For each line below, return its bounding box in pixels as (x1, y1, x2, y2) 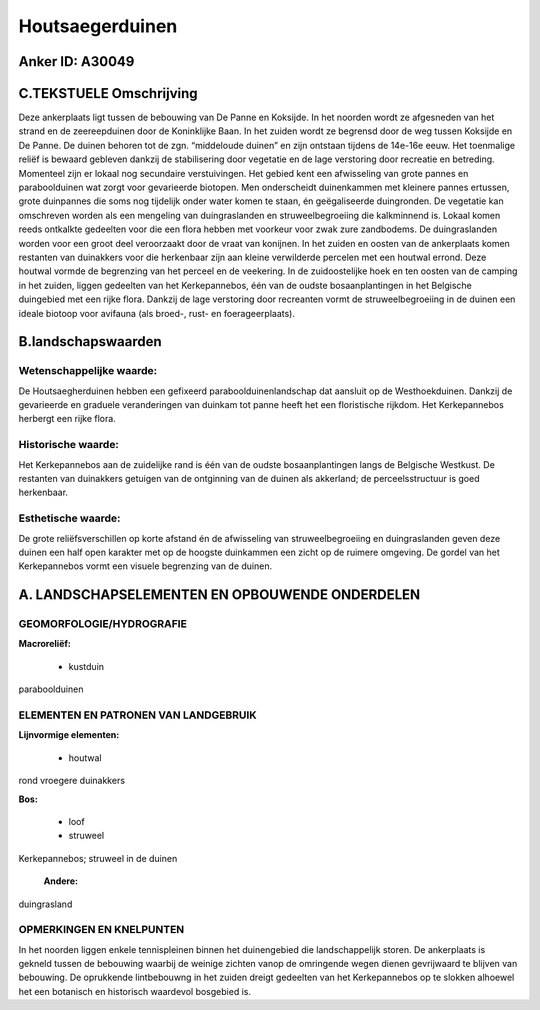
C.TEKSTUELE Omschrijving (18, 85, 199, 102)
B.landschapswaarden (18, 333, 162, 350)
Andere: (43, 875, 79, 887)
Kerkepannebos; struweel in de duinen (18, 852, 178, 864)
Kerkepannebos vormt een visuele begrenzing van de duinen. (18, 560, 273, 572)
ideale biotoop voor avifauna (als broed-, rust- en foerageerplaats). (18, 307, 295, 319)
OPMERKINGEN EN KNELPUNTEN (18, 923, 185, 937)
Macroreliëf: (18, 638, 72, 650)
